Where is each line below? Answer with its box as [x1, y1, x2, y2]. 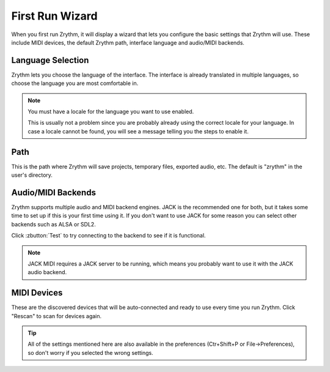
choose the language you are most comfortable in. [11, 80, 139, 87]
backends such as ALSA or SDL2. [11, 220, 96, 228]
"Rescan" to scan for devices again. [11, 312, 102, 319]
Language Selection [11, 55, 89, 65]
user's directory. [11, 171, 53, 179]
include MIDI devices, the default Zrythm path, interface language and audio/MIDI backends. [11, 39, 244, 46]
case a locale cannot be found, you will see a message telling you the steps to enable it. [28, 127, 249, 135]
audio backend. [28, 269, 67, 276]
